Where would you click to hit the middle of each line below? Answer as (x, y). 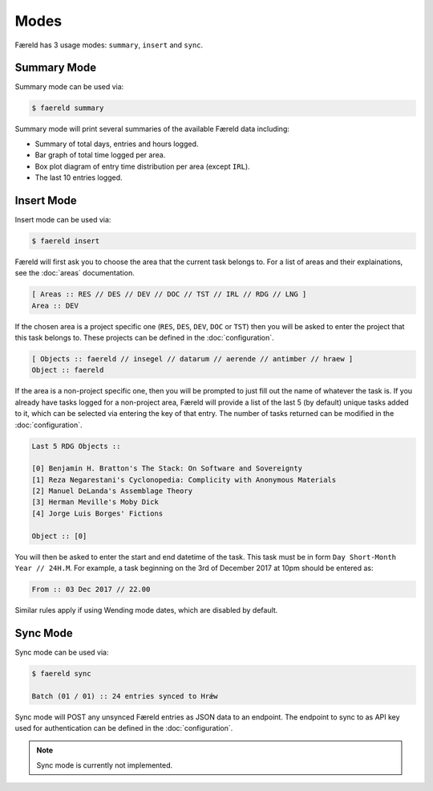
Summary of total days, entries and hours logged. (117, 144)
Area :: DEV (55, 306)
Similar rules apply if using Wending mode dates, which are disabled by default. (146, 610)
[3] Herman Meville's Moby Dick (95, 502)
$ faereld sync (61, 673)
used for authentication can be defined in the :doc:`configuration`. (124, 728)
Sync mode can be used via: (62, 652)
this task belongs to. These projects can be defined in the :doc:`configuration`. (144, 338)
